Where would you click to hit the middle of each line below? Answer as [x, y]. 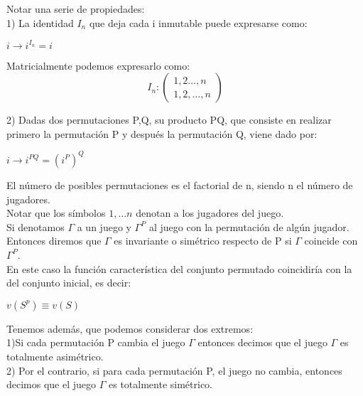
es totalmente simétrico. [161, 384]
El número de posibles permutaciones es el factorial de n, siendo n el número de [180, 184]
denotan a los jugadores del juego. [210, 213]
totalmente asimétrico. [55, 356]
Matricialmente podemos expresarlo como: [98, 65]
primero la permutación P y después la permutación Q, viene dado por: [162, 133]
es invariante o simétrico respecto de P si [203, 241]
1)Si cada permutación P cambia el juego [96, 342]
